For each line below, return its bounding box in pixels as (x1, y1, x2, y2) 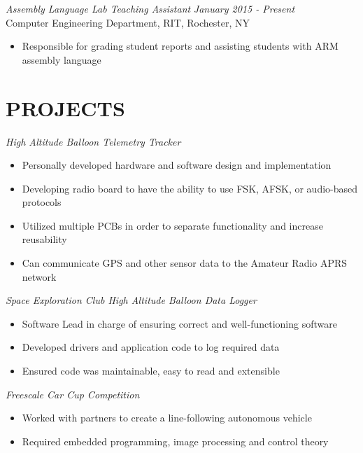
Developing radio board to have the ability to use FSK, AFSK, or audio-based (22, 181, 358, 195)
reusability (22, 232, 67, 246)
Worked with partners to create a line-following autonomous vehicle (22, 410, 312, 425)
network (22, 269, 57, 284)
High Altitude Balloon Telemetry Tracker (6, 134, 181, 148)
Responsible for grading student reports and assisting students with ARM (22, 39, 339, 53)
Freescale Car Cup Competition (6, 386, 140, 401)
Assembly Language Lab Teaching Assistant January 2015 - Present (6, 1, 295, 15)
